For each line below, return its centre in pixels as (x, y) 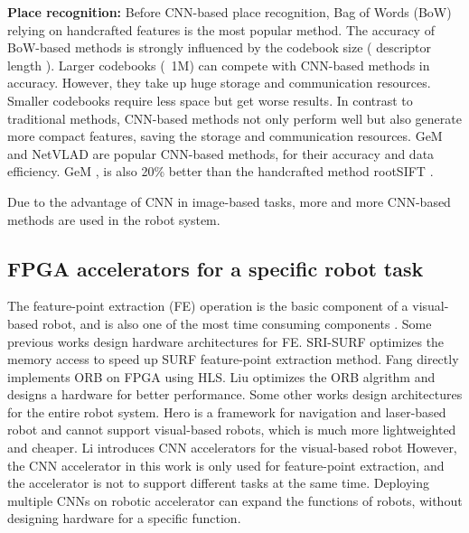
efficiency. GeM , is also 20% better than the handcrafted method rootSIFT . (220, 171)
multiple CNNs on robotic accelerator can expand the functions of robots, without (235, 500)
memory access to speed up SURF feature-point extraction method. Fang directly (233, 359)
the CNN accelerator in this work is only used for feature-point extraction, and (226, 465)
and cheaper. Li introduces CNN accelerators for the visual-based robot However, (232, 448)
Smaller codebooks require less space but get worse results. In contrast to (210, 100)
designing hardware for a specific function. (124, 518)
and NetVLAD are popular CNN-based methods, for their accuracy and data (221, 153)
